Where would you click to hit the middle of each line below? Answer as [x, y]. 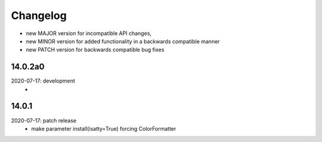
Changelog [39, 15]
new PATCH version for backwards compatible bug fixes [95, 50]
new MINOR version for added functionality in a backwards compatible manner [123, 41]
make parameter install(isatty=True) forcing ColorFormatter [104, 128]
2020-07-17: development [43, 81]
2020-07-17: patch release [44, 120]
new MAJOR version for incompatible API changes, [89, 33]
